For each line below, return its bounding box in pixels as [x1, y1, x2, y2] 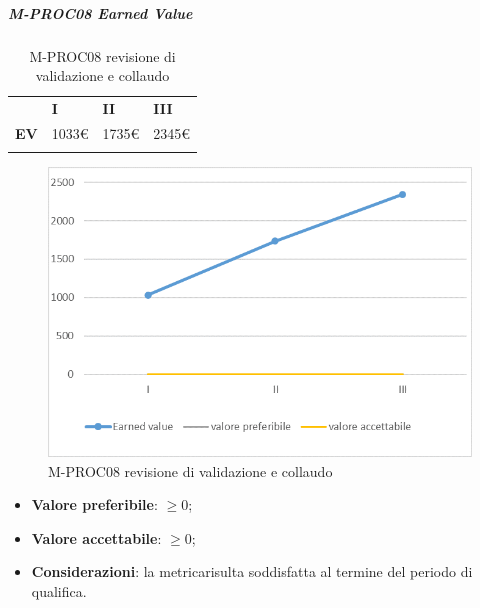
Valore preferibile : [31, 494, 158, 515]
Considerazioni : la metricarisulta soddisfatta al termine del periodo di [31, 561, 473, 582]
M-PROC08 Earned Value [8, 2, 193, 23]
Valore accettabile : [31, 527, 162, 548]
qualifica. [31, 580, 87, 601]
